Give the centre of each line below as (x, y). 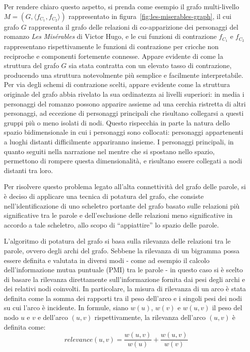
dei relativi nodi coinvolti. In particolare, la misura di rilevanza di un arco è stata (125, 289)
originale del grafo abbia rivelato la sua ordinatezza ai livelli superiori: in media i (124, 94)
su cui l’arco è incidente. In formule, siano (66, 308)
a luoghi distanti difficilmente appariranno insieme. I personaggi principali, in (119, 141)
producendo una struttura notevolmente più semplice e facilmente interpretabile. (124, 75)
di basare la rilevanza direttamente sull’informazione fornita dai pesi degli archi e (125, 279)
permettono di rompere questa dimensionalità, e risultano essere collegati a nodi (123, 161)
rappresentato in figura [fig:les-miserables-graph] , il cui (150, 16)
